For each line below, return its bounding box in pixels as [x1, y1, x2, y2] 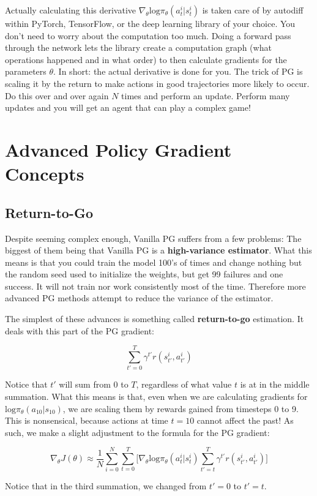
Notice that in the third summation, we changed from [5, 479, 207, 492]
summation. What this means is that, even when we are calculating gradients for [5, 389, 308, 402]
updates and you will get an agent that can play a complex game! [5, 101, 251, 114]
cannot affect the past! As [196, 414, 294, 427]
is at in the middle [240, 378, 310, 391]
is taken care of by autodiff [202, 4, 304, 16]
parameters [5, 65, 47, 78]
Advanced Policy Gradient [5, 137, 232, 162]
